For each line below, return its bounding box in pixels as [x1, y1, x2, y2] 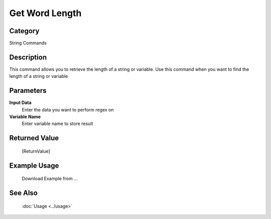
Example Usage [9, 161, 59, 170]
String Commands [9, 40, 47, 46]
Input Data [9, 99, 32, 105]
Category [9, 27, 40, 35]
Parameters [9, 86, 47, 95]
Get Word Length [9, 8, 82, 19]
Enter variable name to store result [22, 121, 93, 127]
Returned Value [9, 134, 59, 143]
